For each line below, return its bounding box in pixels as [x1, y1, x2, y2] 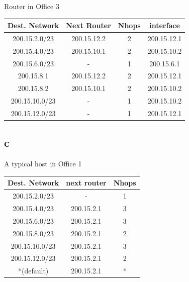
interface [149, 20, 180, 31]
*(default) [18, 265, 49, 276]
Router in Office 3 [4, 1, 59, 11]
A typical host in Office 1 [4, 158, 82, 169]
